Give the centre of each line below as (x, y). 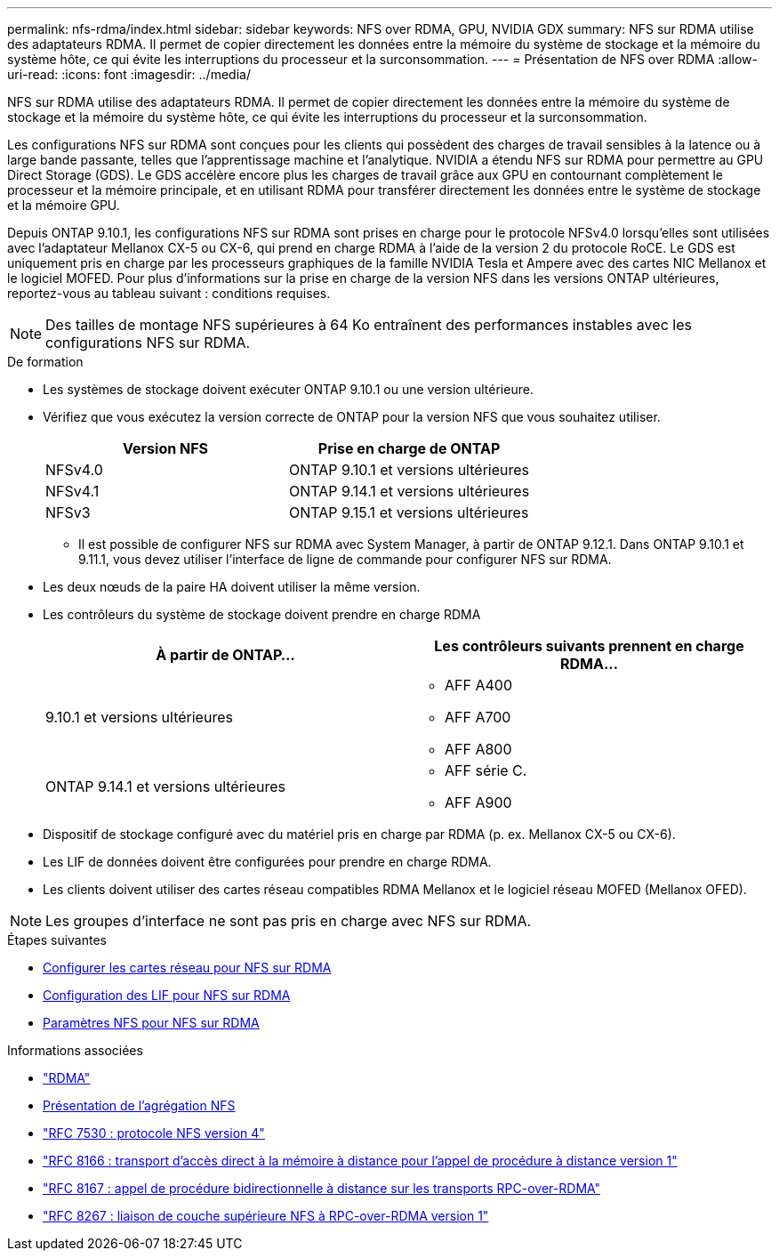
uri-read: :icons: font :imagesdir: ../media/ (129, 74)
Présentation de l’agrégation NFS (139, 1105)
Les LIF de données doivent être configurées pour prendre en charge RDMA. (267, 862)
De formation (45, 362)
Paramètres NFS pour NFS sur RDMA (151, 1023)
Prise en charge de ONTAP (409, 448)
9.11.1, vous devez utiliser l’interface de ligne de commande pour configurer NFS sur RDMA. (345, 559)
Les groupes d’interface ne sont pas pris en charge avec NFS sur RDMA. (289, 921)
